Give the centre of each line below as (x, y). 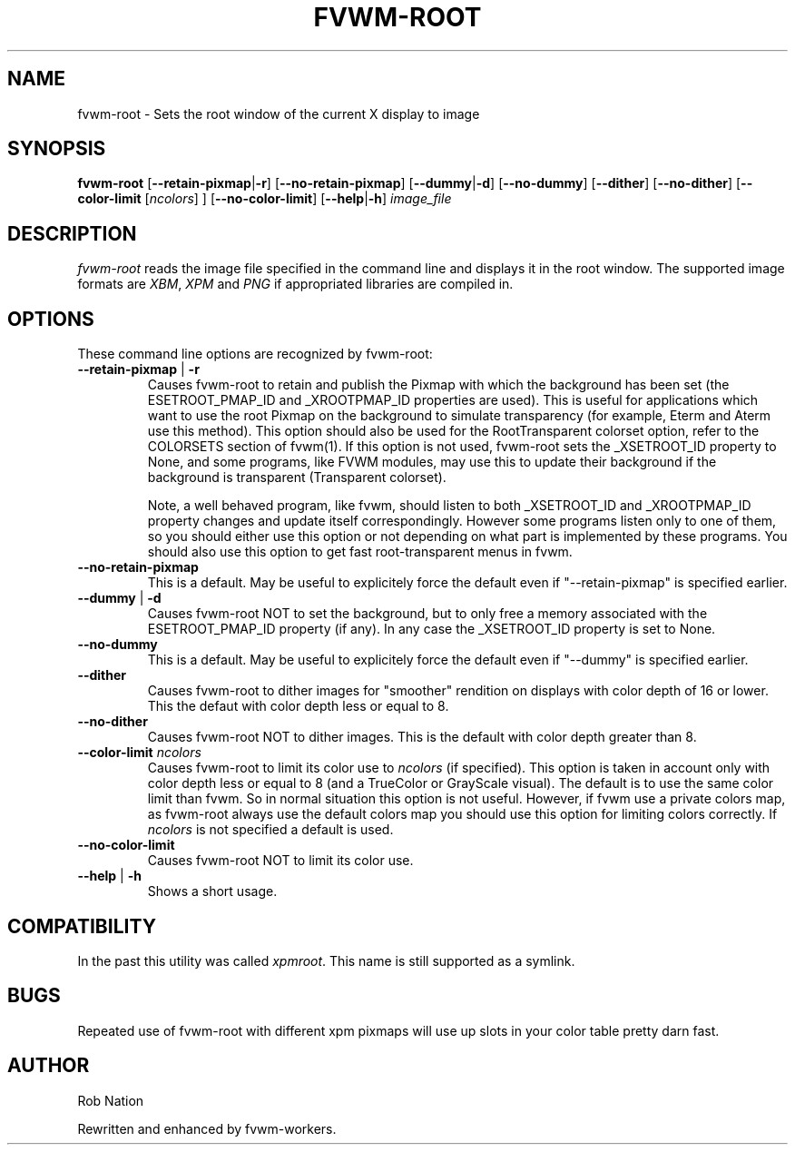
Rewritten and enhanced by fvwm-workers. (207, 1128)
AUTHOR (49, 1066)
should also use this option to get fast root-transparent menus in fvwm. (360, 552)
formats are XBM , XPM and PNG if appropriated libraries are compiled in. (295, 284)
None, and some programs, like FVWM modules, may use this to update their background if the (432, 462)
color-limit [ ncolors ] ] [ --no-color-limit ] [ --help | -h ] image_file (265, 199)
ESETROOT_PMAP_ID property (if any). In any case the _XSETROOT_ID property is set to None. (432, 629)
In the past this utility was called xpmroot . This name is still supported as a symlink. (326, 960)
